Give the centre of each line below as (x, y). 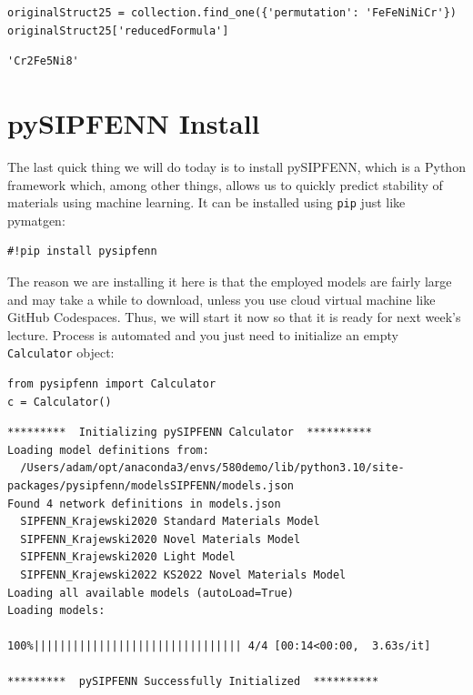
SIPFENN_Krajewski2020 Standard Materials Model (170, 522)
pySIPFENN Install (134, 122)
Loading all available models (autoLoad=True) (151, 593)
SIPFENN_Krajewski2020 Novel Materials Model (161, 539)
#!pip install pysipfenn (82, 252)
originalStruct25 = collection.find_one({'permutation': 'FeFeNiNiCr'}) (232, 13)
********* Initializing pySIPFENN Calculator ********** (190, 433)
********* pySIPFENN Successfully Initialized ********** (193, 682)
